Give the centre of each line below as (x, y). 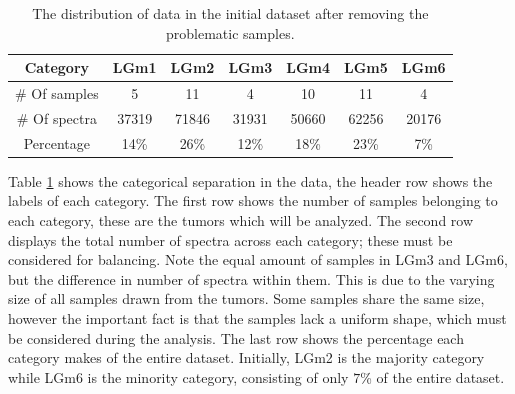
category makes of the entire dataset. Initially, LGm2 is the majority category (246, 357)
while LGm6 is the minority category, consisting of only (178, 376)
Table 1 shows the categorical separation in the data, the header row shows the (250, 180)
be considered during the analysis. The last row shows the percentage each (236, 337)
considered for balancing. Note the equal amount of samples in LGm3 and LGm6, (258, 259)
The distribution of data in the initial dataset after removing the (230, 13)
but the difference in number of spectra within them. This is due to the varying (251, 278)
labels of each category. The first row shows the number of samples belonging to (253, 200)
